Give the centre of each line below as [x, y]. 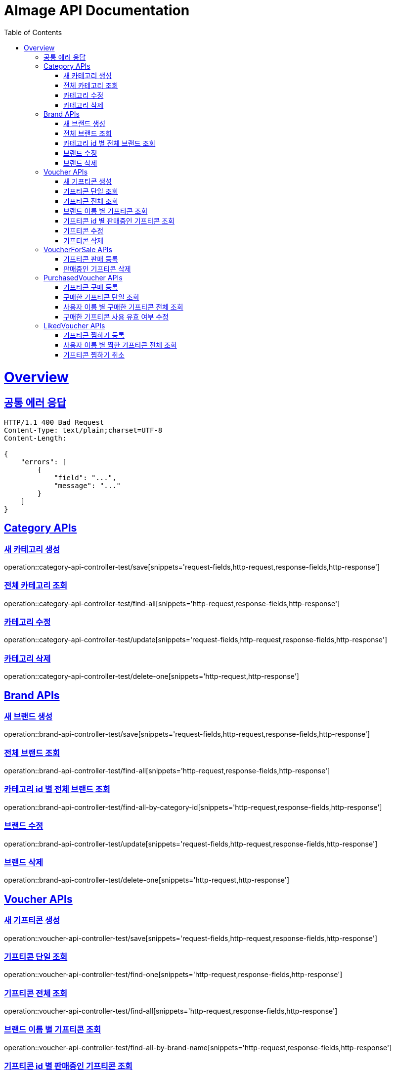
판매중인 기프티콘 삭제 [97, 268]
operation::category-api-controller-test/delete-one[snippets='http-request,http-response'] [152, 676]
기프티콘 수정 [84, 230]
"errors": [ [44, 462]
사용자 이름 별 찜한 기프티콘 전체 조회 [120, 345]
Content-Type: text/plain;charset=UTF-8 [83, 430]
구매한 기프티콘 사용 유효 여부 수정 [116, 316]
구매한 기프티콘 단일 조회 [101, 297]
